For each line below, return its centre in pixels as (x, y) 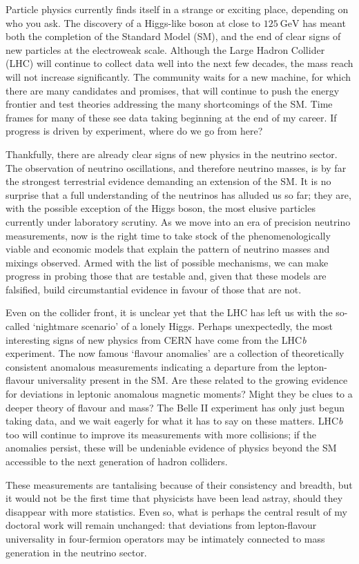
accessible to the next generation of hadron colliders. (117, 461)
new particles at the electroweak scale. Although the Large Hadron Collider (165, 49)
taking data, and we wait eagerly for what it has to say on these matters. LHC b (174, 421)
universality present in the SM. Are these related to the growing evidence (193, 380)
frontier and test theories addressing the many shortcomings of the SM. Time (169, 104)
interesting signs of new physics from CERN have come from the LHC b (156, 339)
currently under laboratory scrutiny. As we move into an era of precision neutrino (178, 221)
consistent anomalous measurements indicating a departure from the (150, 366)
